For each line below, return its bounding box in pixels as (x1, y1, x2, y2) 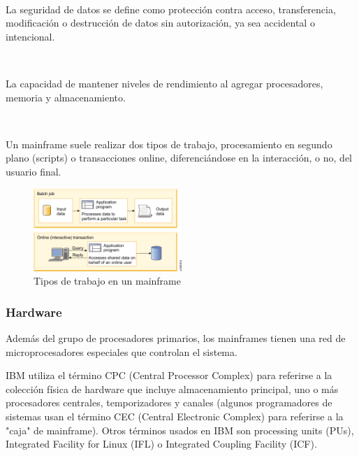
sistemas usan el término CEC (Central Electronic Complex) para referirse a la (6, 408, 344, 423)
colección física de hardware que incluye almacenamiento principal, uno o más (6, 381, 339, 396)
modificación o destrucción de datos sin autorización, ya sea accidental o (6, 15, 315, 30)
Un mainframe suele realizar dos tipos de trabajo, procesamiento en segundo (6, 136, 332, 151)
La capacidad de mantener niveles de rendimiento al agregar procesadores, (6, 76, 323, 90)
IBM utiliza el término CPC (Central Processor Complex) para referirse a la (6, 368, 332, 383)
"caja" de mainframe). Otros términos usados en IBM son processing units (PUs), (6, 422, 354, 437)
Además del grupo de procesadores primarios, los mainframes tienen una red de (6, 331, 346, 345)
